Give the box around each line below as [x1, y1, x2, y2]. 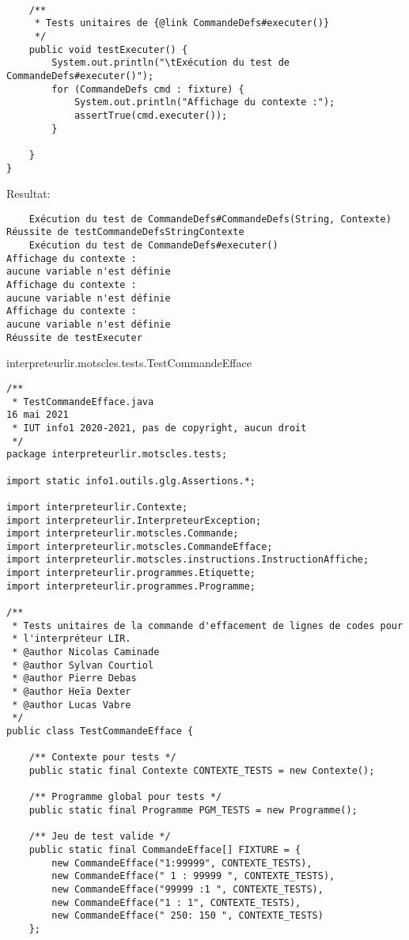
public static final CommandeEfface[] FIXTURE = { [28, 843, 301, 855]
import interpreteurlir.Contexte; [6, 501, 188, 513]
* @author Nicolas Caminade [12, 646, 160, 658]
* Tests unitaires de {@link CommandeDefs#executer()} [34, 17, 330, 29]
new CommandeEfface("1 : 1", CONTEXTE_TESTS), [51, 896, 301, 908]
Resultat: [6, 185, 51, 202]
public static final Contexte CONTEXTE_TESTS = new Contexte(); [28, 764, 375, 776]
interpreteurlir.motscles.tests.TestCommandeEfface [6, 354, 252, 371]
